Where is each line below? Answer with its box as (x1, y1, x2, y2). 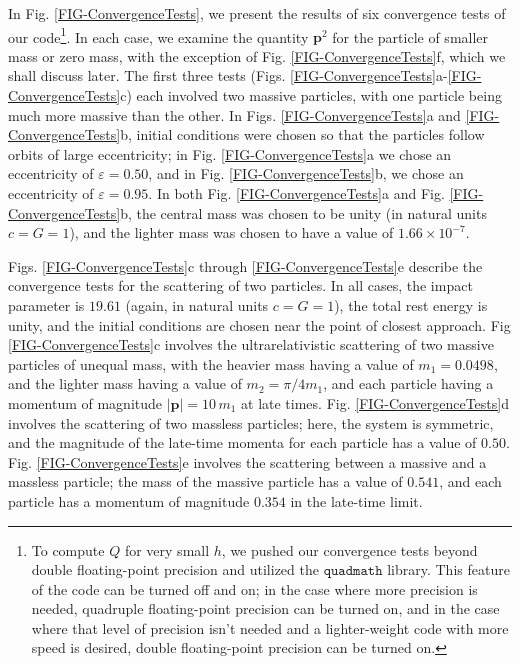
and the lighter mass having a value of (8, 373, 242, 394)
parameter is (8, 294, 85, 315)
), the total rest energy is (334, 294, 488, 315)
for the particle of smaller (332, 26, 489, 47)
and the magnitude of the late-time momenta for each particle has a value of (8, 432, 477, 453)
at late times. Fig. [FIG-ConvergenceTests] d (241, 392, 509, 413)
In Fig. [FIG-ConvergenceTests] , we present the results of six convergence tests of (8, 3, 506, 23)
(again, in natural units (125, 294, 269, 315)
